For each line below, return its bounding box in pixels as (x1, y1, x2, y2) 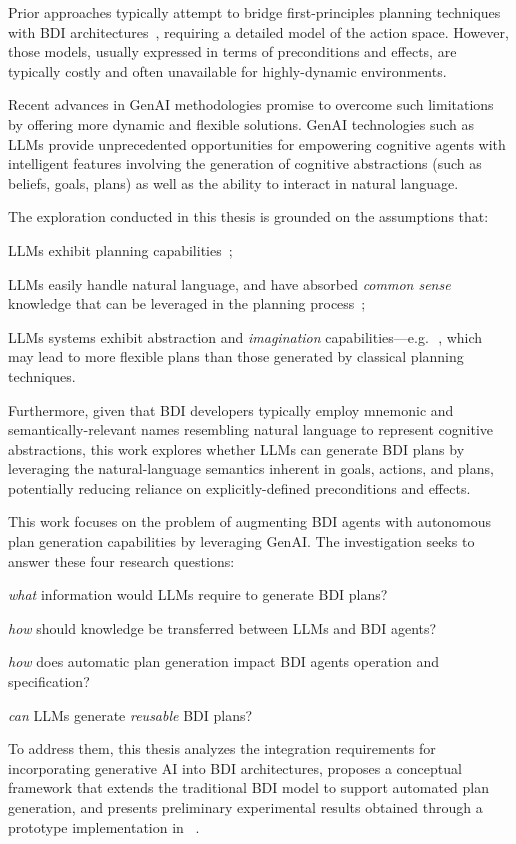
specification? (8, 671, 90, 692)
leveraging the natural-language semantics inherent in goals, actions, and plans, (8, 458, 494, 479)
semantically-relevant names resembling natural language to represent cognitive (8, 419, 494, 440)
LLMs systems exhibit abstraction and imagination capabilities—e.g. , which (8, 326, 483, 347)
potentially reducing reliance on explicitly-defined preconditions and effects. (8, 477, 471, 498)
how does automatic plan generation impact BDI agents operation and (8, 651, 440, 672)
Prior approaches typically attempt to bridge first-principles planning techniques (8, 2, 501, 22)
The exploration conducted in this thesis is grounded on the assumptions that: (8, 206, 489, 227)
